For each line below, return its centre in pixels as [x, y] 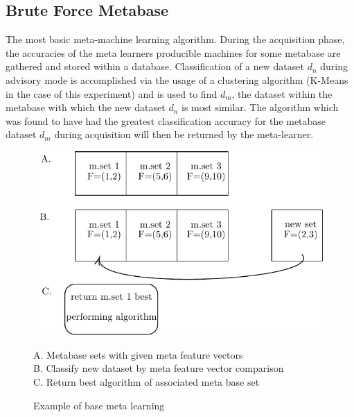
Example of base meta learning [99, 405]
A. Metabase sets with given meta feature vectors [138, 354]
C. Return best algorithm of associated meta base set [147, 382]
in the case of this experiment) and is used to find [112, 93]
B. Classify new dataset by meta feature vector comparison [159, 368]
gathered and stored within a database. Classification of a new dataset [155, 66]
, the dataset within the [282, 93]
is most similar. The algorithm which [260, 107]
